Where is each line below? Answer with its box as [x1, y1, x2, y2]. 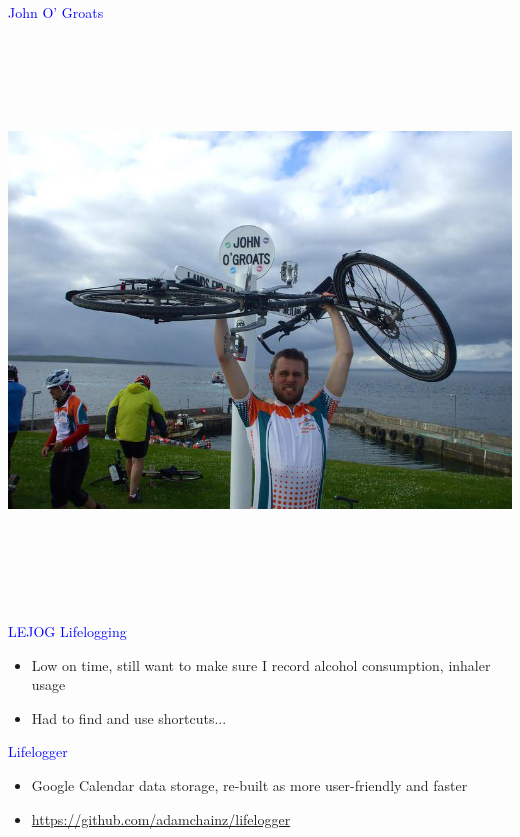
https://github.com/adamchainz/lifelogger [31, 808, 291, 829]
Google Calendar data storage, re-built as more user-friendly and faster [31, 775, 468, 796]
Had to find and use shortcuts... [31, 707, 227, 728]
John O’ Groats [8, 2, 104, 22]
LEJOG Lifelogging [8, 621, 127, 642]
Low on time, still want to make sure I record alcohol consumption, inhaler [31, 654, 491, 675]
